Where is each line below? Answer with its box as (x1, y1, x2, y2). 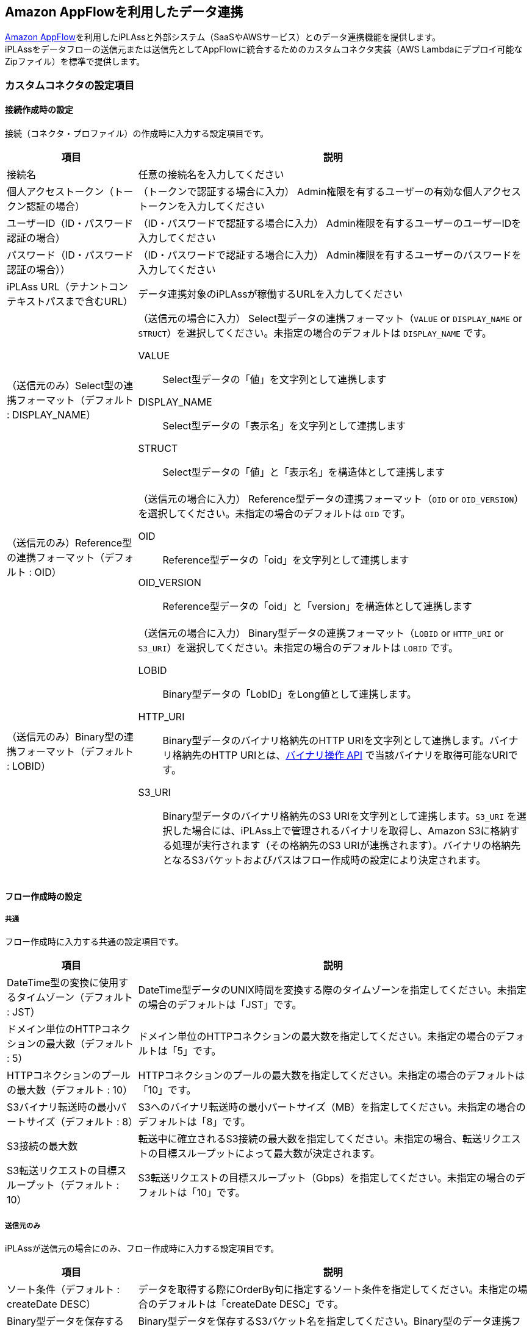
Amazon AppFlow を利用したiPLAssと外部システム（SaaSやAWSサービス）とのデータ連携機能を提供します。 (5, 32, 441, 43)
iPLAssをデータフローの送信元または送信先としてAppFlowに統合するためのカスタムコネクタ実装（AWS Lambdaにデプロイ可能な (5, 44, 523, 55)
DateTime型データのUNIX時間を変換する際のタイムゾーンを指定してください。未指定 (138, 984, 527, 997)
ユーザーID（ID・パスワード (7, 217, 134, 230)
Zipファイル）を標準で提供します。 (5, 56, 145, 67)
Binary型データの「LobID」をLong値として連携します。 (162, 688, 417, 701)
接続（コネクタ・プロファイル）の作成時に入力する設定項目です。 (5, 128, 269, 139)
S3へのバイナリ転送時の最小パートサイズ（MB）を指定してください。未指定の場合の (138, 1101, 526, 1114)
